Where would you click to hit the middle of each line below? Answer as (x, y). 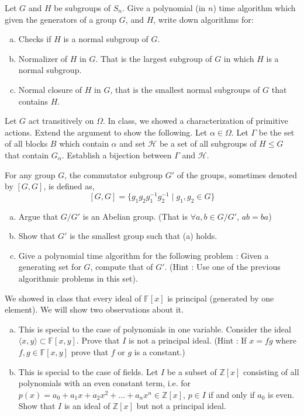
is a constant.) (160, 351)
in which (239, 58)
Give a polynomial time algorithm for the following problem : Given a (144, 255)
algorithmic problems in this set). (78, 278)
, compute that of (122, 267)
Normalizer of (43, 58)
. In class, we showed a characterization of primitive (195, 121)
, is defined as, (69, 186)
